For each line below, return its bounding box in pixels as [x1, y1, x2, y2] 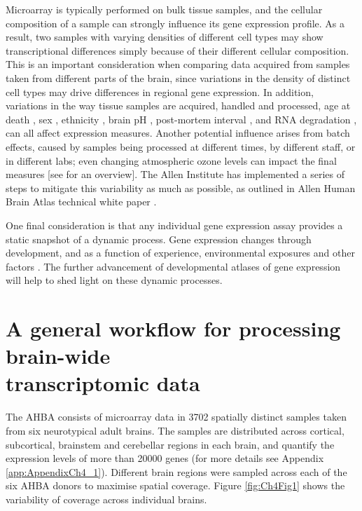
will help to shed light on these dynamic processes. [6, 273, 223, 287]
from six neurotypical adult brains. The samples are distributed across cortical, [6, 423, 344, 437]
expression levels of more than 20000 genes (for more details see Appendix [6, 451, 324, 465]
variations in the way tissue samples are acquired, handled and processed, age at [6, 98, 351, 113]
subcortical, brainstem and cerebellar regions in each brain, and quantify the [6, 437, 335, 451]
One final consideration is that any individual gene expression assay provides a [6, 217, 343, 232]
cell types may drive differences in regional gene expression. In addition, [6, 84, 314, 99]
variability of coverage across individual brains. [6, 491, 207, 506]
